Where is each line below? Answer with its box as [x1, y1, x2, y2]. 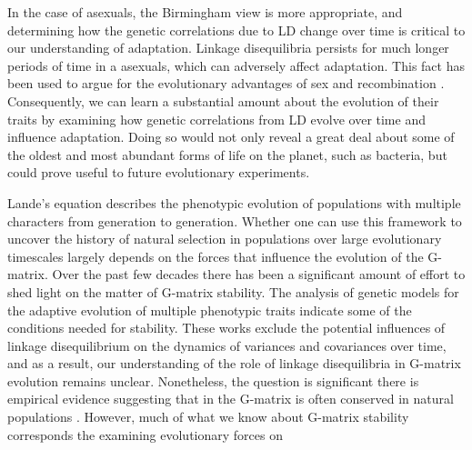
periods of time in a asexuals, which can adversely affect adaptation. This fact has [7, 55, 465, 75]
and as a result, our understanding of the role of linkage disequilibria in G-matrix [7, 354, 461, 373]
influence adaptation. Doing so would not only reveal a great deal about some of [7, 127, 455, 146]
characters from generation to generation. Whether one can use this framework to [7, 211, 462, 230]
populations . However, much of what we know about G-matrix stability [7, 407, 409, 426]
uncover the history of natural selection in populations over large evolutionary [7, 229, 442, 248]
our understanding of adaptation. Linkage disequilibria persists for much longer [7, 38, 449, 57]
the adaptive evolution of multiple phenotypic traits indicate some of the [7, 300, 412, 319]
